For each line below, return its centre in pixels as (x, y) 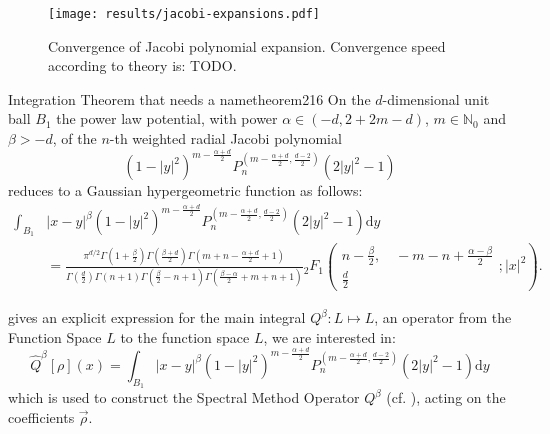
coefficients (41, 416)
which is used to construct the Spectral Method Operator (184, 397)
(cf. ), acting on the (446, 397)
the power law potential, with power (167, 118)
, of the (74, 138)
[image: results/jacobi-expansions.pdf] (184, 14)
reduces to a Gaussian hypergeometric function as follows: (185, 190)
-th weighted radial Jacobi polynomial (225, 138)
